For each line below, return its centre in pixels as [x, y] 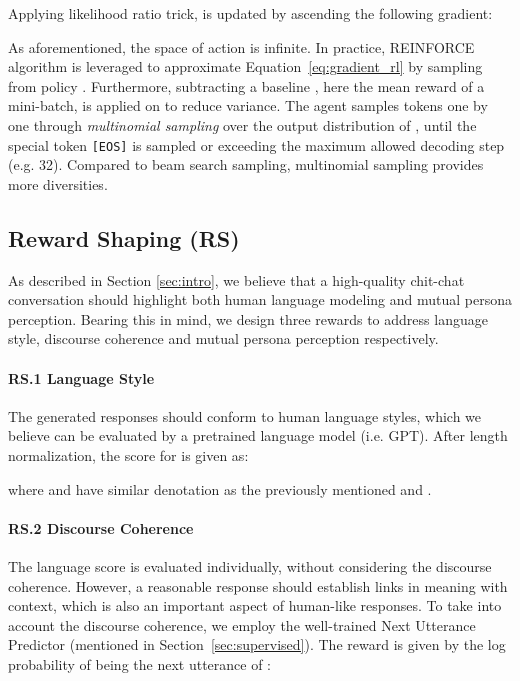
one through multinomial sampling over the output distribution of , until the [242, 124]
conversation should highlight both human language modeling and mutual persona [260, 299]
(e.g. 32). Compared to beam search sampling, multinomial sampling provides [246, 164]
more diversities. [58, 183]
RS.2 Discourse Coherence [101, 527]
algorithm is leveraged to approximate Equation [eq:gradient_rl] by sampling [245, 66]
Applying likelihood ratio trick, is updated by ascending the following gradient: [250, 13]
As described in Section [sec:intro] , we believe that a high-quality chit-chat [236, 279]
